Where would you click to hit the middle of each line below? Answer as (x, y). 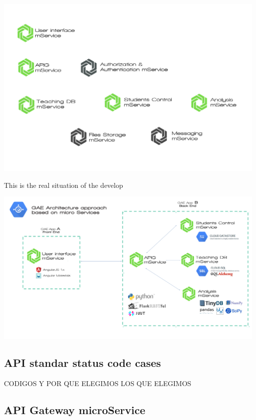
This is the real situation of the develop (64, 185)
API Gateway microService (75, 409)
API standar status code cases (82, 363)
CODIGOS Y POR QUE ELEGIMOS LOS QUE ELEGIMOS (98, 383)
